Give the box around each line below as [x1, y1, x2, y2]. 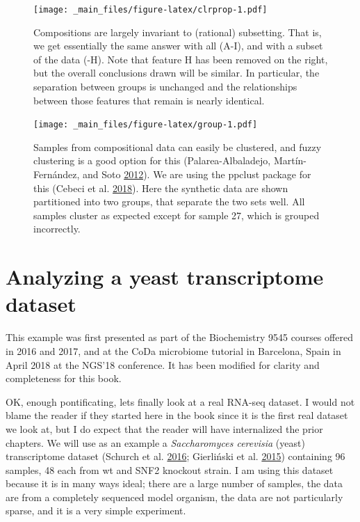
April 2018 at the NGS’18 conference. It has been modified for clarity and [6, 357, 320, 372]
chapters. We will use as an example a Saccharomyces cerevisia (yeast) [6, 435, 305, 450]
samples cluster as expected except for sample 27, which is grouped [33, 207, 320, 222]
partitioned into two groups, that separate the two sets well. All [33, 194, 305, 209]
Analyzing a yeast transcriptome [6, 262, 324, 291]
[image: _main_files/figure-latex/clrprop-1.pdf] [33, 5, 268, 15]
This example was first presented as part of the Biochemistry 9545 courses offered [6, 330, 353, 345]
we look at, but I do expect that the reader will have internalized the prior [6, 421, 323, 436]
